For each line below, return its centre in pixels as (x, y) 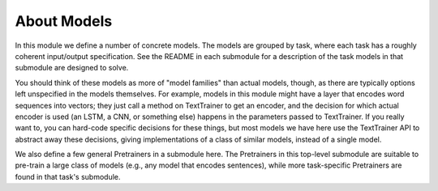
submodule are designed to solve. (72, 68)
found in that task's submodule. (68, 176)
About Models (64, 21)
